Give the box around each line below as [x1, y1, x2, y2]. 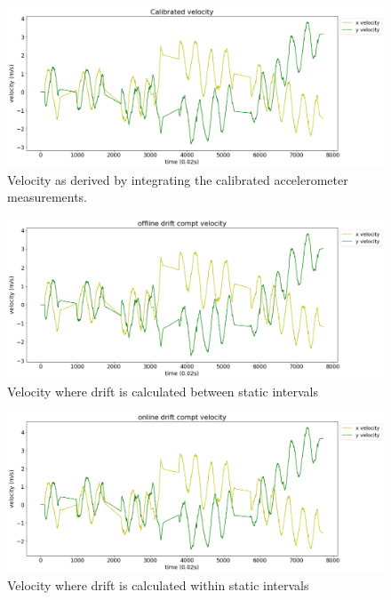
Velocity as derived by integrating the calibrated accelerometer [7, 170, 348, 188]
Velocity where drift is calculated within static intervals [7, 575, 309, 594]
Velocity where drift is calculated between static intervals [7, 381, 318, 400]
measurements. [7, 188, 88, 206]
